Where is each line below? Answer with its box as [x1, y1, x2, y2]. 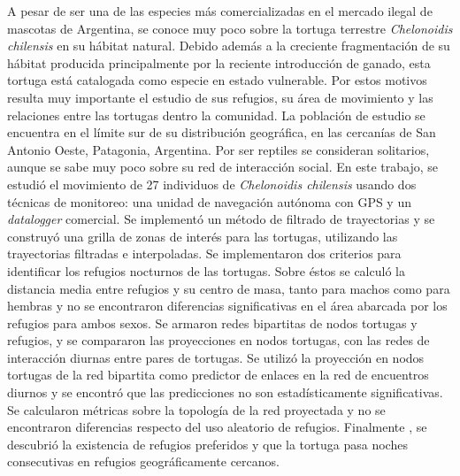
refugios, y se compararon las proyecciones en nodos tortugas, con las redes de [7, 331, 430, 349]
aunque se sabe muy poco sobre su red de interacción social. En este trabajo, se [7, 157, 438, 176]
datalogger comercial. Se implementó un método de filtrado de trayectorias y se [7, 210, 435, 228]
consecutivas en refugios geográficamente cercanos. [7, 452, 280, 471]
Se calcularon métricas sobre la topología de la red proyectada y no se [7, 400, 386, 418]
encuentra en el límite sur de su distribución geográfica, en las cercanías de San [7, 123, 436, 142]
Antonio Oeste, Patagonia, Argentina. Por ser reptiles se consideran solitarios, [7, 140, 430, 158]
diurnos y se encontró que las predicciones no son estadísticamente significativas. [7, 383, 443, 402]
